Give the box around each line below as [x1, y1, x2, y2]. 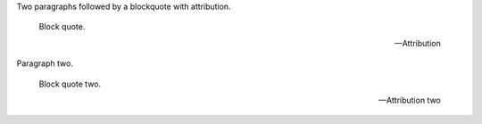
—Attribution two [378, 95, 441, 105]
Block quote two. [38, 79, 102, 89]
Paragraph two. [16, 58, 73, 69]
